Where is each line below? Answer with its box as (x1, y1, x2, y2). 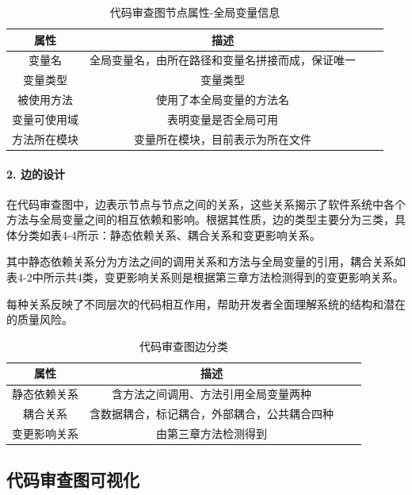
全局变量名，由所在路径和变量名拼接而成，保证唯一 (90, 52, 356, 68)
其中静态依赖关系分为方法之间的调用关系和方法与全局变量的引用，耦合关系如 (6, 253, 406, 270)
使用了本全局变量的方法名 (156, 91, 289, 108)
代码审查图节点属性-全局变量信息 (109, 4, 280, 20)
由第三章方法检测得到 (156, 424, 267, 441)
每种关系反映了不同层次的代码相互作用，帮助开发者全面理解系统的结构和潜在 (6, 295, 406, 312)
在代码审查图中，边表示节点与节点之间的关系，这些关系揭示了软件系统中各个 (6, 195, 406, 212)
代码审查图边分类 (139, 337, 228, 354)
